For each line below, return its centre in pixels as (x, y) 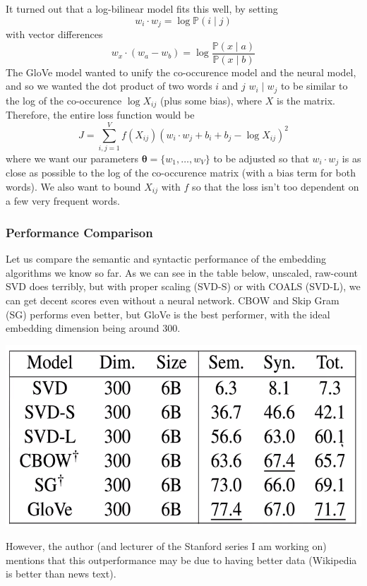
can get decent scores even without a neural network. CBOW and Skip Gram (173, 300)
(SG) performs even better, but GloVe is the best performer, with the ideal (168, 314)
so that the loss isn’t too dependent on (276, 186)
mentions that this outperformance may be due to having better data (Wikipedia (181, 560)
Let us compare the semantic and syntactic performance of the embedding (166, 259)
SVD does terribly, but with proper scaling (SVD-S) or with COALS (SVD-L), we (183, 286)
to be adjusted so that (261, 158)
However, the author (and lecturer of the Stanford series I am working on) (166, 546)
